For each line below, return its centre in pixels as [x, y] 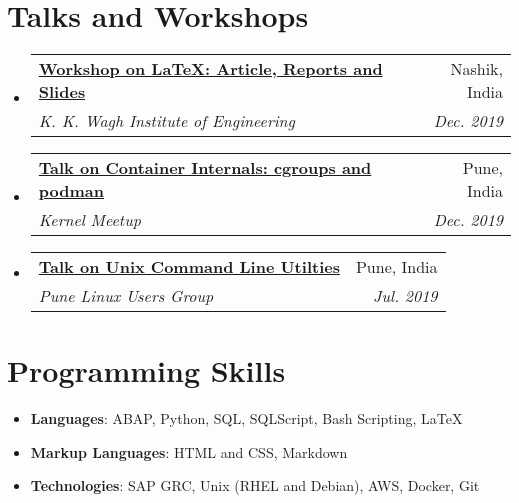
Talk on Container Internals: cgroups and [205, 168]
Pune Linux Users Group [126, 296]
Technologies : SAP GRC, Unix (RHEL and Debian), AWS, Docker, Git [255, 485]
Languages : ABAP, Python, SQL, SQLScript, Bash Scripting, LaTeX [246, 418]
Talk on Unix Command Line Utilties [189, 267]
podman [71, 191]
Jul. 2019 [405, 296]
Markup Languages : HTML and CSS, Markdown [189, 451]
